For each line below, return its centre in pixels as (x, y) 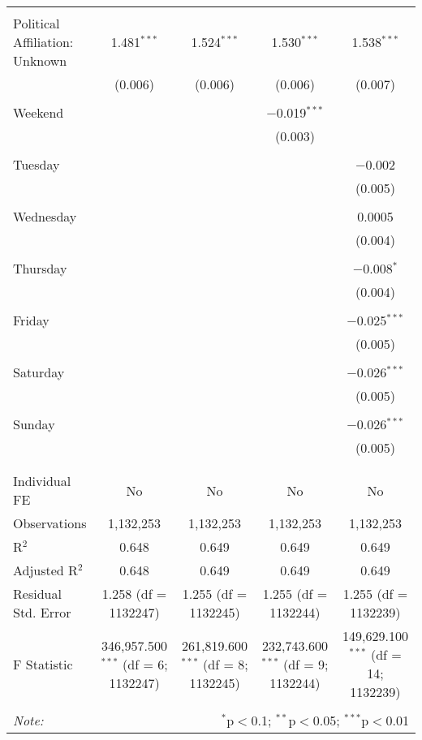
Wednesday (45, 216)
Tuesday (37, 164)
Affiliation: (43, 42)
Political (37, 23)
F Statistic (43, 664)
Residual (37, 594)
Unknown (40, 60)
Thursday (40, 268)
